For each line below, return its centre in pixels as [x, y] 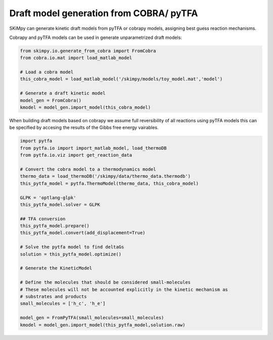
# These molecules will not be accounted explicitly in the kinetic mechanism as [124, 289]
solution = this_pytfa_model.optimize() [71, 254]
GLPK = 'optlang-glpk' [48, 198]
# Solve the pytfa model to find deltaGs [72, 247]
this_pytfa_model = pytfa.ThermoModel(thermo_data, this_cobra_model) [109, 183]
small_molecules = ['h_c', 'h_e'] [63, 304]
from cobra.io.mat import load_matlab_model [76, 58]
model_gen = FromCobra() [51, 100]
